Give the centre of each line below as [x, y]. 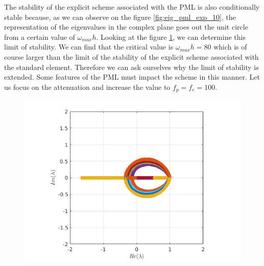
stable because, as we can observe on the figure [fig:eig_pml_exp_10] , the [120, 17]
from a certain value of [40, 37]
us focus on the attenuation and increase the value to [87, 87]
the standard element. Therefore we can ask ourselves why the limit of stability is [131, 67]
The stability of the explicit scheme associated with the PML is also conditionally [132, 7]
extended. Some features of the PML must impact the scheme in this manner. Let [132, 77]
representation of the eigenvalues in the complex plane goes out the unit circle [126, 27]
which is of [230, 47]
